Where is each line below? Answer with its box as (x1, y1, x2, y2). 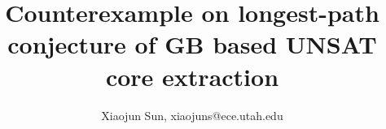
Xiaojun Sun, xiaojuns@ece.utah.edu (101, 106, 283, 123)
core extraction (105, 59, 279, 92)
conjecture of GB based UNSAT (7, 28, 377, 61)
